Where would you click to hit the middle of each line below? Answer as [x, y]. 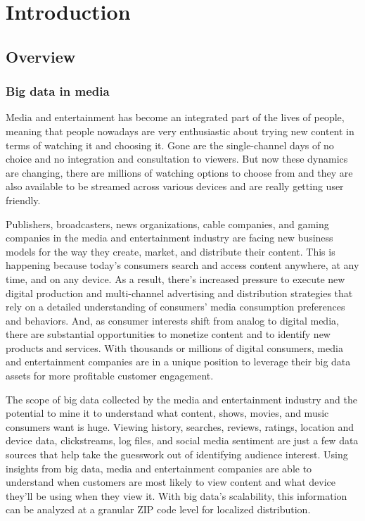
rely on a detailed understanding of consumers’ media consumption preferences [175, 307]
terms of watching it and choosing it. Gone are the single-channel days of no [170, 145]
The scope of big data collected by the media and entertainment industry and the [181, 399]
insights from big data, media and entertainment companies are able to [159, 468]
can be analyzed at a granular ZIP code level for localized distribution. [158, 509]
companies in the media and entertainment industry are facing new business [169, 238]
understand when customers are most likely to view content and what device [171, 482]
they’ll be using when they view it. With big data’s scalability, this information [177, 495]
